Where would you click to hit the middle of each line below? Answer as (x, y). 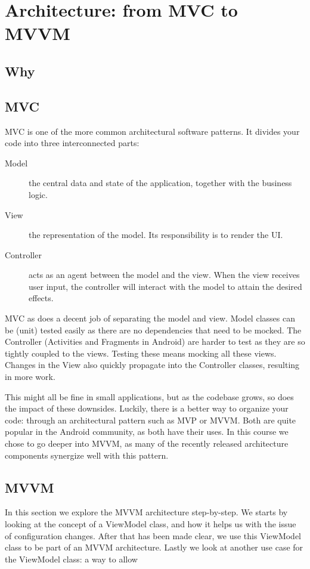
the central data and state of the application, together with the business (160, 183)
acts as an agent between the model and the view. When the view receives (164, 275)
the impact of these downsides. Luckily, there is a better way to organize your (147, 408)
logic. (38, 194)
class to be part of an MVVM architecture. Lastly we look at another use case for (154, 547)
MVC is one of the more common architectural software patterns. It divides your (152, 131)
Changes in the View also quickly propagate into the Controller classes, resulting (152, 365)
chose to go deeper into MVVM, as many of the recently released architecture (147, 443)
